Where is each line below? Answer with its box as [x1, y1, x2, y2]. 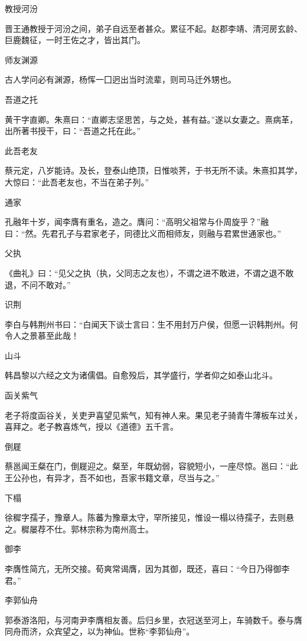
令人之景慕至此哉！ [5, 329, 79, 342]
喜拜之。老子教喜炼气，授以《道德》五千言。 [5, 420, 178, 433]
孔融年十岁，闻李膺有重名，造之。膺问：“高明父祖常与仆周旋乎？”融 [5, 215, 269, 228]
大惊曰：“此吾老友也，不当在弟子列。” [5, 175, 149, 188]
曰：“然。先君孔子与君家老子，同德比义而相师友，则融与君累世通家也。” [5, 227, 282, 239]
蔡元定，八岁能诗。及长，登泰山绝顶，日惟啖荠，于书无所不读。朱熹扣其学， [5, 164, 302, 176]
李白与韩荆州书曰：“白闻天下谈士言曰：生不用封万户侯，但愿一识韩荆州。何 [5, 318, 298, 330]
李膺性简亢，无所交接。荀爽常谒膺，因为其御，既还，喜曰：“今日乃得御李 [5, 562, 290, 574]
